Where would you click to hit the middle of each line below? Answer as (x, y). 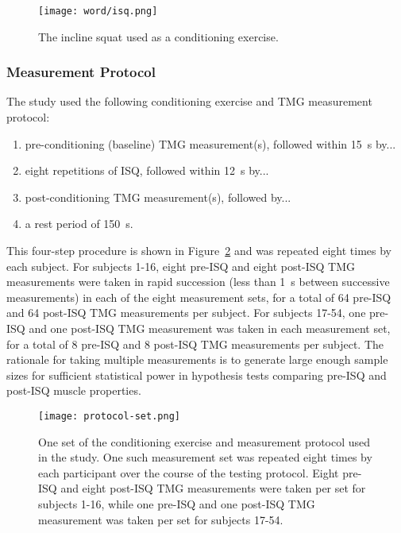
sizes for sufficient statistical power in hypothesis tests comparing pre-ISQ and (197, 375)
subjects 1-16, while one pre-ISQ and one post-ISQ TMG (177, 504)
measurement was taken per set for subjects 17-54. (161, 519)
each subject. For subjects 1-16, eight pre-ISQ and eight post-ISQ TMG (181, 266)
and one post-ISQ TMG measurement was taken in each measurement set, (210, 328)
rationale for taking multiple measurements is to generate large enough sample (197, 359)
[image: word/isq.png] (98, 11)
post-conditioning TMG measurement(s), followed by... (158, 197)
